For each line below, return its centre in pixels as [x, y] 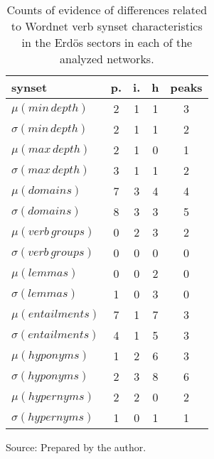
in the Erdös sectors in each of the [107, 42]
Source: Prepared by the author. [76, 447]
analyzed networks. [107, 59]
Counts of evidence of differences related [107, 10]
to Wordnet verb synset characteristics [107, 26]
